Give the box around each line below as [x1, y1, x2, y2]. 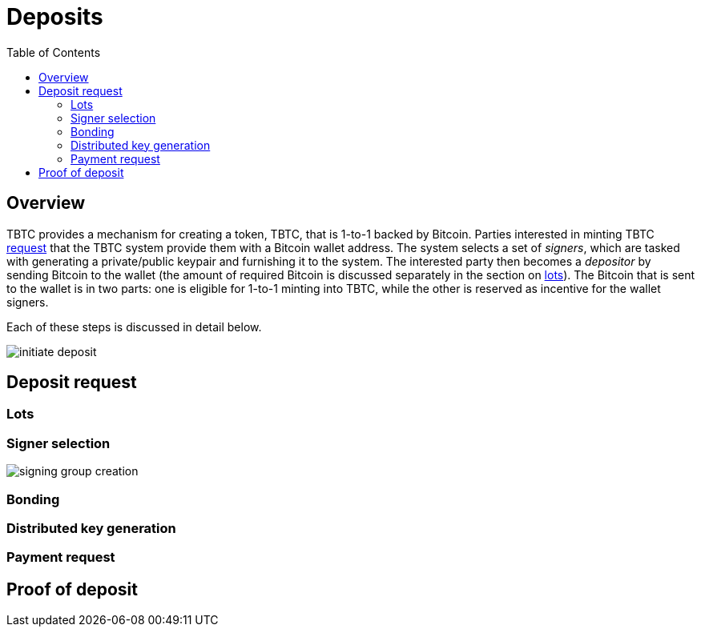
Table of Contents [6, 45, 101, 59]
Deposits [6, 3, 103, 30]
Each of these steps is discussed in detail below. [6, 319, 262, 334]
